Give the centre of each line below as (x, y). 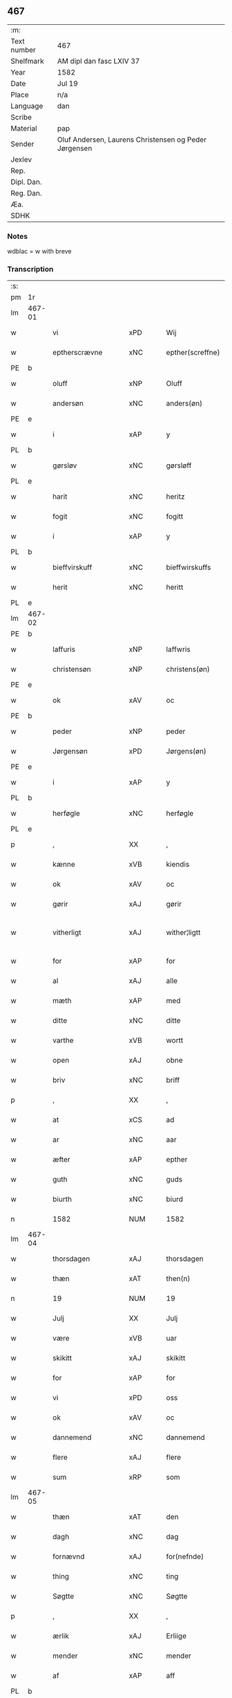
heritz (175, 496)
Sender (22, 144)
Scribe (21, 117)
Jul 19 (68, 84)
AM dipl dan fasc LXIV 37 (99, 61)
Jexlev (21, 160)
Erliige (176, 1636)
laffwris (178, 650)
